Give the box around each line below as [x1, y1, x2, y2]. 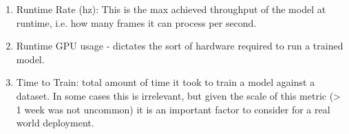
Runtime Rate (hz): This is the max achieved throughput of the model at [16, 2, 326, 16]
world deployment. [16, 115, 94, 130]
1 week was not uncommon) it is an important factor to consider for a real [16, 102, 330, 116]
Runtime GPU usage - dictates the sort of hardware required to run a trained [16, 38, 343, 53]
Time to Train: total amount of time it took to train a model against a [16, 75, 315, 89]
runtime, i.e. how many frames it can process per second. [16, 15, 257, 30]
